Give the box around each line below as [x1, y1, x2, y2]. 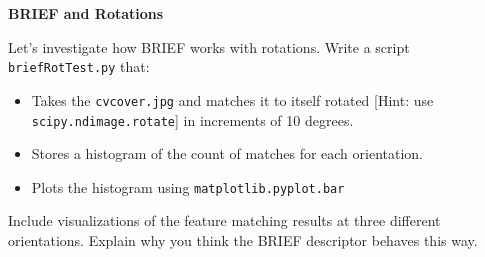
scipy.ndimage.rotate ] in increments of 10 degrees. [31, 109, 354, 130]
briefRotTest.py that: [8, 56, 150, 77]
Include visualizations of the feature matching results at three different [8, 210, 441, 231]
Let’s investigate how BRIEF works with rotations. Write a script [8, 36, 410, 57]
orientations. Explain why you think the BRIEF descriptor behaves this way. [8, 230, 478, 250]
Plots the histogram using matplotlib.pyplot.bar [31, 176, 345, 197]
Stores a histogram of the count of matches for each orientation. [31, 143, 423, 164]
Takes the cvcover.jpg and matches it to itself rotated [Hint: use [31, 89, 434, 110]
